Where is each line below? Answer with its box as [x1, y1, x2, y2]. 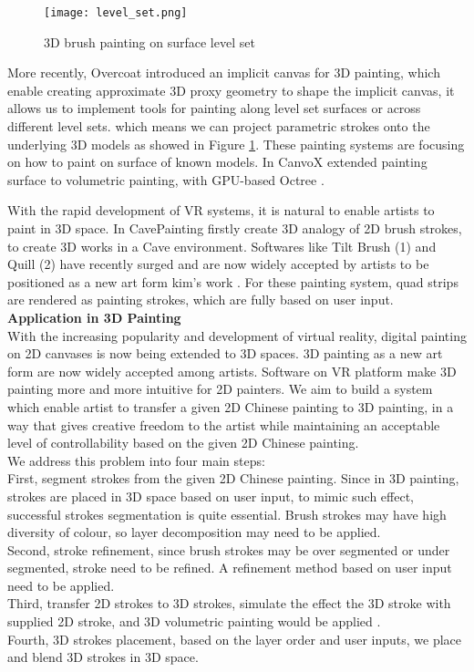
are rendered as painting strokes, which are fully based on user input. [7, 290, 394, 309]
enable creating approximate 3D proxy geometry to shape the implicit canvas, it [7, 80, 455, 99]
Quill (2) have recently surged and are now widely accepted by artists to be [7, 254, 429, 274]
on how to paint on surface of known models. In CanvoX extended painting [7, 152, 428, 171]
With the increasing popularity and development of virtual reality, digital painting [7, 326, 467, 345]
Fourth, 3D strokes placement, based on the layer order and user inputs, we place [7, 629, 461, 648]
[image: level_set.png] [44, 6, 188, 19]
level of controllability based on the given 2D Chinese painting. [7, 433, 359, 452]
